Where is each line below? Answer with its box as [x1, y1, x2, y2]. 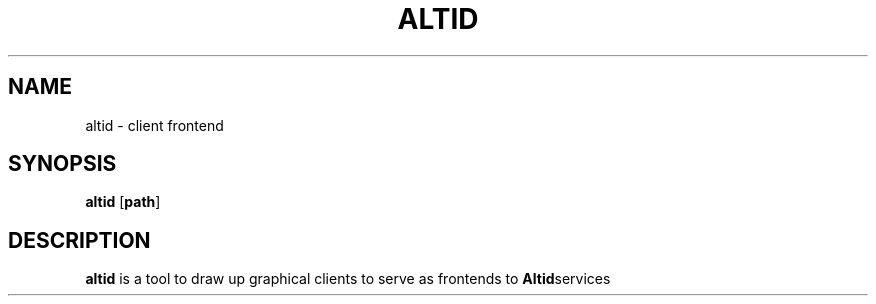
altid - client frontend [85, 116, 224, 134]
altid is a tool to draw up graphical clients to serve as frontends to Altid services [85, 270, 611, 288]
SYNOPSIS [8, 151, 117, 177]
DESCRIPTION [8, 227, 151, 253]
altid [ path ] [85, 193, 161, 211]
